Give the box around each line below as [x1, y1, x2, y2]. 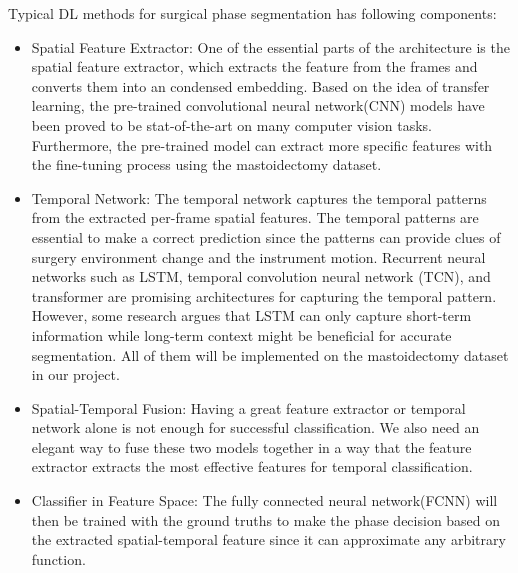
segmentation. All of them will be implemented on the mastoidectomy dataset [31, 344, 509, 365]
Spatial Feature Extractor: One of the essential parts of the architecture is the [31, 36, 510, 57]
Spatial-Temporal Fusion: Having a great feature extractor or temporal [31, 397, 466, 418]
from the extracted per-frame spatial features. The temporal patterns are [31, 207, 479, 228]
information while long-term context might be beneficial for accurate [31, 324, 452, 345]
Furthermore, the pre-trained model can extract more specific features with [31, 134, 493, 155]
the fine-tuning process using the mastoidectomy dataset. [31, 154, 382, 175]
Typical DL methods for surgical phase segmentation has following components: [8, 3, 497, 23]
